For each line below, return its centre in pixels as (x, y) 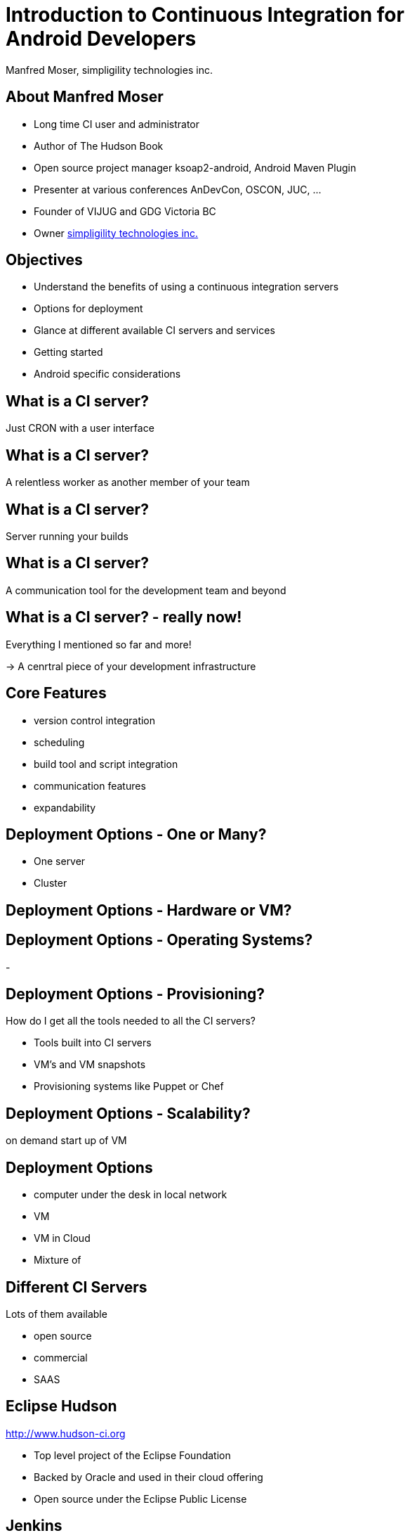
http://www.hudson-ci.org (66, 1433)
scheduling (59, 742)
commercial (61, 1357)
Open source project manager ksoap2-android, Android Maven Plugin (195, 167)
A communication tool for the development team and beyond (146, 590)
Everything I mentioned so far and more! (99, 644)
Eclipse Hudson (61, 1406)
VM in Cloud (62, 1238)
